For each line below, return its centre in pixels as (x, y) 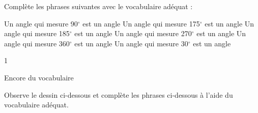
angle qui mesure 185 (37, 33)
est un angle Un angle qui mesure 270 (133, 33)
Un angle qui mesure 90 (41, 23)
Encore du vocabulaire (39, 77)
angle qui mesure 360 (37, 43)
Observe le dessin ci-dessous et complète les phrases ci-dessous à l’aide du (119, 94)
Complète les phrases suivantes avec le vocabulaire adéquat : (98, 6)
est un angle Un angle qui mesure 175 (141, 23)
